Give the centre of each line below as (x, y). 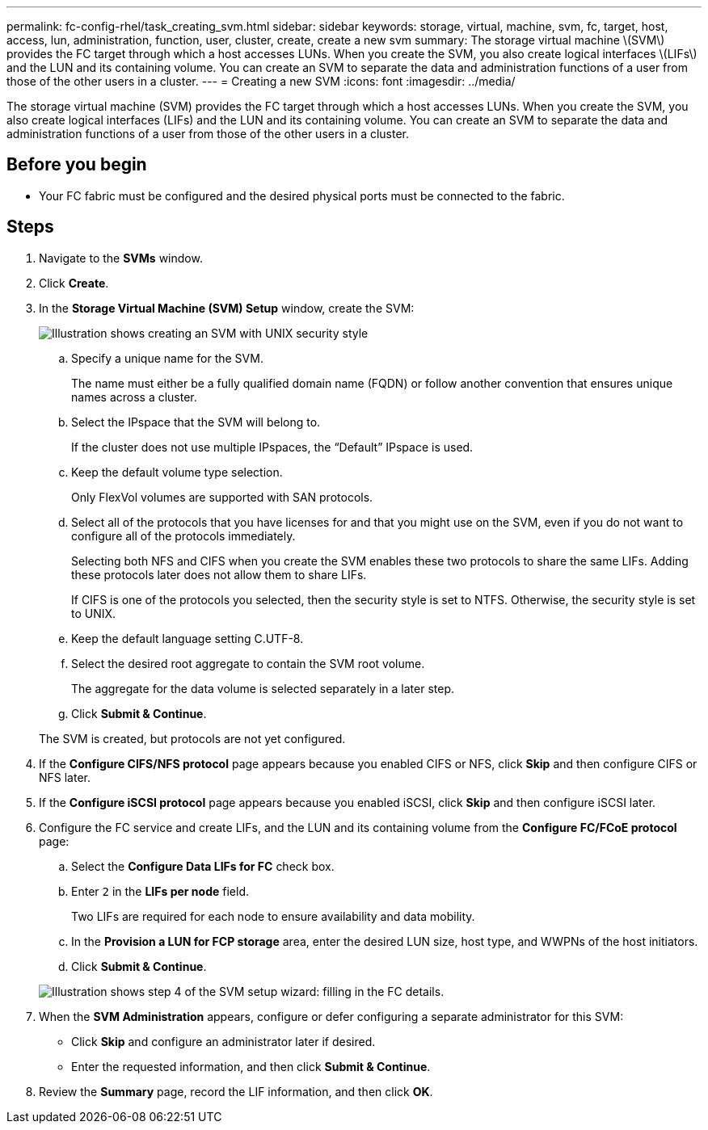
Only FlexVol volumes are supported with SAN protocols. (222, 497)
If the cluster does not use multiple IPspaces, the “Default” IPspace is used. (272, 447)
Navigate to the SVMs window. (121, 258)
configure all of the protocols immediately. (183, 536)
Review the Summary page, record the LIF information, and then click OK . (236, 1091)
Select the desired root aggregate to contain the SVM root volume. (248, 663)
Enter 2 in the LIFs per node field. (160, 891)
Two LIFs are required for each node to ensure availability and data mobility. (273, 916)
